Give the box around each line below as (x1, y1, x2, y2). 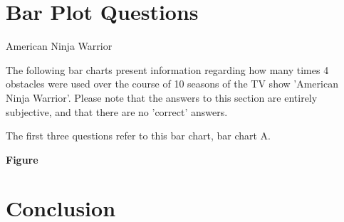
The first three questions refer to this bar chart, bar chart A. (6, 128, 271, 143)
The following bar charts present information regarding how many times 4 (6, 62, 329, 77)
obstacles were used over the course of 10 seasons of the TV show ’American (6, 76, 338, 91)
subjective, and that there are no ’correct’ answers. (6, 104, 228, 119)
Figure (6, 152, 38, 166)
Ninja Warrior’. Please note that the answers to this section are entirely (6, 90, 318, 105)
